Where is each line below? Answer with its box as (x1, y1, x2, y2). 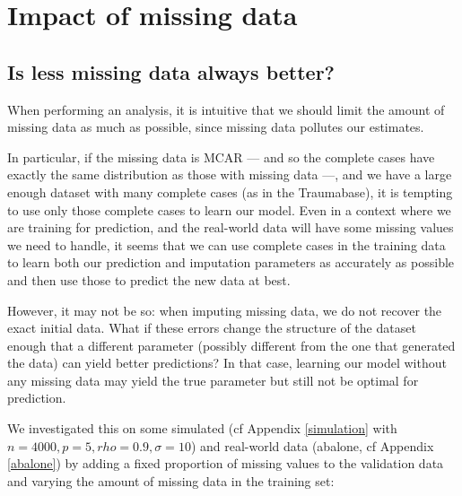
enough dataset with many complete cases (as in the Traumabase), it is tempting (7, 182, 453, 201)
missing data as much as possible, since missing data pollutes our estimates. (7, 117, 424, 136)
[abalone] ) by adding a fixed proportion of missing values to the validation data (7, 454, 444, 473)
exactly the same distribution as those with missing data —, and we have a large (7, 165, 452, 184)
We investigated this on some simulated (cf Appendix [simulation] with (7, 419, 397, 438)
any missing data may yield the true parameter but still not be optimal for (7, 370, 419, 389)
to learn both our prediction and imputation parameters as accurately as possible (7, 253, 455, 272)
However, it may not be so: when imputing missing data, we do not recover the (7, 300, 442, 319)
